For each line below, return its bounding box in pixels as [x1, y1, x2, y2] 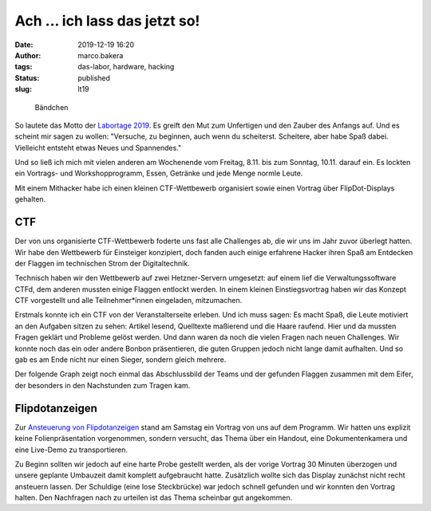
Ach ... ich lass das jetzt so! [14, 12, 200, 29]
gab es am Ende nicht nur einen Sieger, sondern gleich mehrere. [14, 355, 227, 364]
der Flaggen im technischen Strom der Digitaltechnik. [14, 258, 191, 268]
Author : [14, 50, 42, 60]
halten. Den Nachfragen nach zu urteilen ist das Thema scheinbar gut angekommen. [14, 493, 293, 502]
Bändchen [34, 102, 69, 112]
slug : [14, 85, 32, 94]
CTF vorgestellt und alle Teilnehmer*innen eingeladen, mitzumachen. [14, 296, 243, 305]
